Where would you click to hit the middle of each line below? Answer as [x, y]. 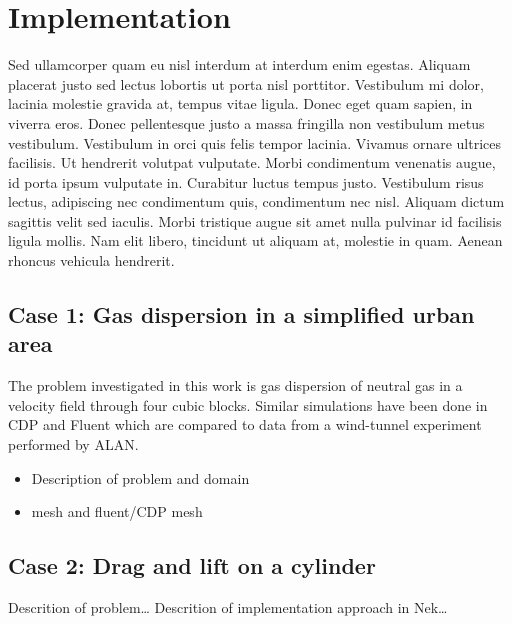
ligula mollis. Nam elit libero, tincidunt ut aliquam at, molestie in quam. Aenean [255, 240]
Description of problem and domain [140, 477]
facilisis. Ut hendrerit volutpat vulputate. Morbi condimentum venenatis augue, [252, 162]
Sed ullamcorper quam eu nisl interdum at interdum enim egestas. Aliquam [239, 64]
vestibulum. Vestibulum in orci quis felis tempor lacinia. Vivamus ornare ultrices [255, 142]
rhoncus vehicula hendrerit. [91, 260]
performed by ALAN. [73, 444]
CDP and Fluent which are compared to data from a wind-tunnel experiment [245, 424]
